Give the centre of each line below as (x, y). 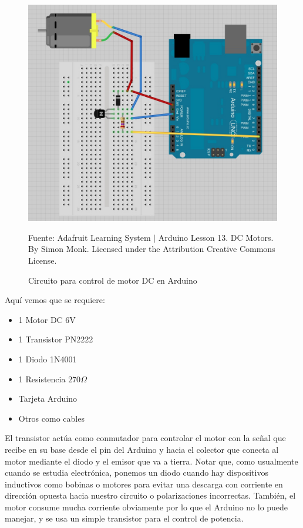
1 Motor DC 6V (47, 319)
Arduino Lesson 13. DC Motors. (216, 237)
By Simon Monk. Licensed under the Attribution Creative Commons (152, 249)
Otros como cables (51, 418)
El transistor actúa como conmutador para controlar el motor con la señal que (145, 438)
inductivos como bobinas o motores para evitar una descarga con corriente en (144, 484)
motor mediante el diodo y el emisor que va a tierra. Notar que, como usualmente (151, 461)
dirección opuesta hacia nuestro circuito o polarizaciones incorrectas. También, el (150, 495)
